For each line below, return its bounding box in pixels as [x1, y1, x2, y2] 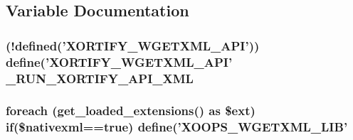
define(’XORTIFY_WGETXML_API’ [6, 53, 233, 70]
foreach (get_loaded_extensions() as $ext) [6, 102, 255, 119]
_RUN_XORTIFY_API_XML [6, 69, 194, 87]
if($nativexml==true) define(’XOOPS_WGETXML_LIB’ [6, 118, 348, 136]
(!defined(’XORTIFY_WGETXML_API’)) [6, 36, 260, 54]
